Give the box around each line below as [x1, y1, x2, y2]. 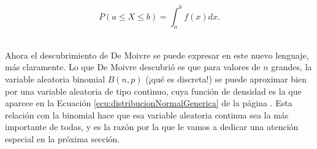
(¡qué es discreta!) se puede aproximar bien [145, 73, 307, 85]
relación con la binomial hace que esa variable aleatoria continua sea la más [5, 108, 289, 121]
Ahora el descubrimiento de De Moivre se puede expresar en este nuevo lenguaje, [5, 48, 309, 61]
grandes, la [271, 60, 312, 73]
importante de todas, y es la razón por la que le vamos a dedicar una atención [5, 120, 299, 133]
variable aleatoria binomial [5, 73, 105, 85]
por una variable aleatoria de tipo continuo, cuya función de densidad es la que [5, 84, 302, 97]
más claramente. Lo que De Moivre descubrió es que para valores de [5, 60, 261, 73]
